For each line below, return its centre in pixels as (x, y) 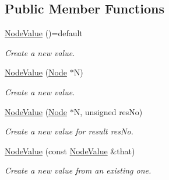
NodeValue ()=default (44, 33)
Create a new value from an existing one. (78, 170)
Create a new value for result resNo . (69, 131)
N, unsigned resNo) (108, 111)
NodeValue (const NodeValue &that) (70, 150)
